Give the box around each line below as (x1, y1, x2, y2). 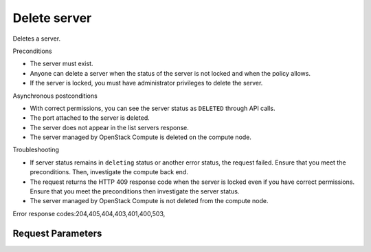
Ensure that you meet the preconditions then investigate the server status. (30, 187, 240, 196)
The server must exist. (30, 59, 93, 68)
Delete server (12, 10, 92, 25)
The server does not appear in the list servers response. (30, 123, 189, 132)
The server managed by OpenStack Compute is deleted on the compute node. (30, 133, 252, 141)
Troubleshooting (12, 145, 60, 154)
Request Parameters (12, 227, 102, 239)
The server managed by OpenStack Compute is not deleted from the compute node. (30, 197, 269, 205)
